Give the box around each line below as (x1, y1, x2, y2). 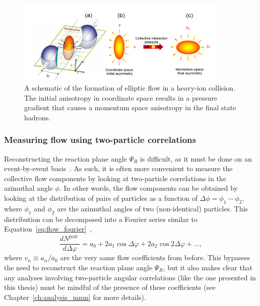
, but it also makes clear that (163, 262, 253, 272)
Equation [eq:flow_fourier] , (4, 223, 92, 234)
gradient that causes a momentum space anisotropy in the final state (24, 102, 236, 113)
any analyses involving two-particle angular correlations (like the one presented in (4, 272, 256, 282)
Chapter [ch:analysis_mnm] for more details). (4, 291, 146, 302)
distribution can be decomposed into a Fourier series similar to (4, 213, 198, 224)
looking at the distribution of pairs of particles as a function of (4, 192, 198, 203)
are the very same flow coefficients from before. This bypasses (60, 252, 250, 263)
